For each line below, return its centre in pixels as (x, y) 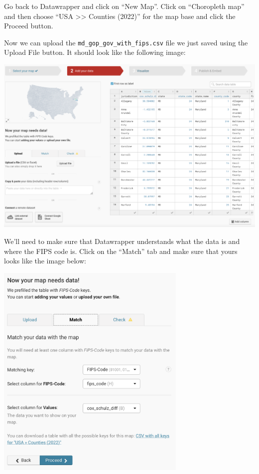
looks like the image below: (45, 261)
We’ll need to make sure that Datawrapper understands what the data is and (122, 241)
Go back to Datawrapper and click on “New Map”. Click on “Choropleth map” (124, 6)
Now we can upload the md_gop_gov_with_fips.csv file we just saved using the (126, 42)
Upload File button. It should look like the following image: (95, 52)
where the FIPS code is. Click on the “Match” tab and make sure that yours (121, 251)
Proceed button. (29, 26)
